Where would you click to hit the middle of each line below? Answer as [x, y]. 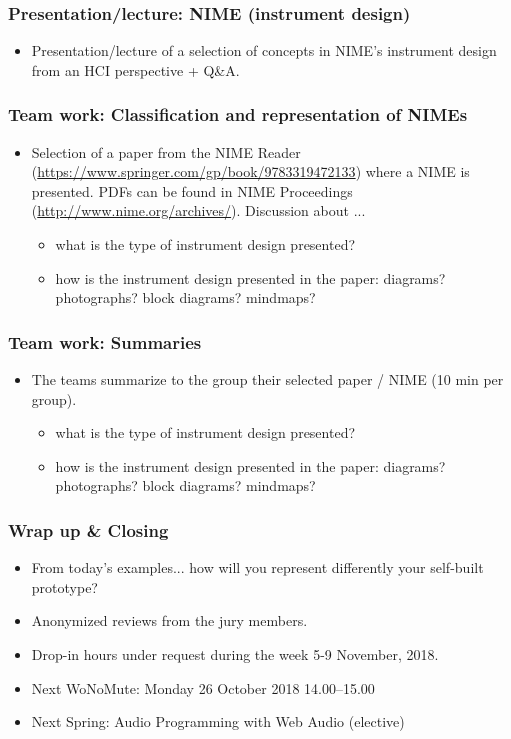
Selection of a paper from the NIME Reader [166, 151]
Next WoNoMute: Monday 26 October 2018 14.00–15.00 [203, 687]
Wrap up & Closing [88, 529]
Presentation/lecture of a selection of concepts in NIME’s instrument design [264, 50]
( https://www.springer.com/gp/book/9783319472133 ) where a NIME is [250, 171]
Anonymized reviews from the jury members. [169, 620]
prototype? [64, 586]
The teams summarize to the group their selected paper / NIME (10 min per [267, 379]
